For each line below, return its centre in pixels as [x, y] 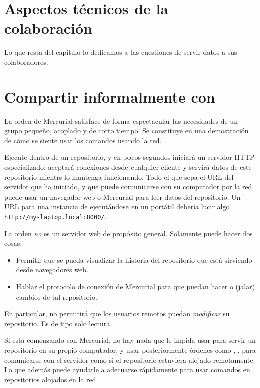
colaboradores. [26, 62]
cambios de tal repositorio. [56, 296]
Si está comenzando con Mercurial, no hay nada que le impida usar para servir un [130, 340]
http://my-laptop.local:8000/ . [55, 216]
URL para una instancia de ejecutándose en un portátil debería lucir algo [117, 206]
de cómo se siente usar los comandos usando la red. [83, 140]
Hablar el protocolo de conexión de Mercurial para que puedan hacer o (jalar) [136, 286]
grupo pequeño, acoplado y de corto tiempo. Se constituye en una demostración [126, 130]
